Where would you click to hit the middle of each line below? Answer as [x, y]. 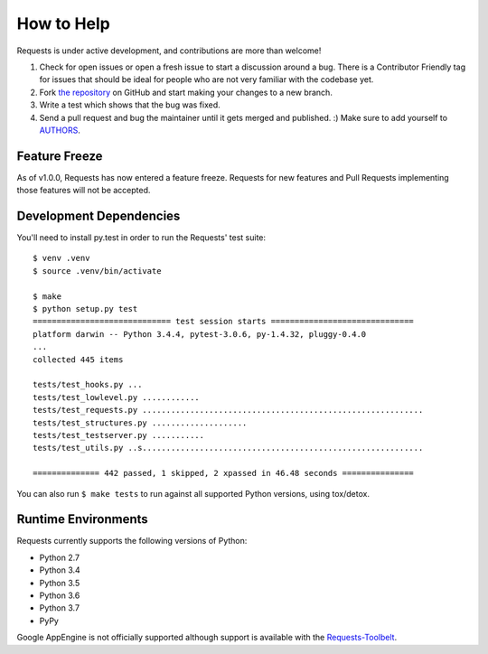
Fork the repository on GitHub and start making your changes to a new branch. [186, 92]
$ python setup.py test [85, 309]
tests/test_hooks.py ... [88, 385]
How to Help [63, 23]
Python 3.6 [60, 595]
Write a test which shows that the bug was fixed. [130, 105]
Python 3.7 [60, 608]
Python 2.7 [60, 557]
